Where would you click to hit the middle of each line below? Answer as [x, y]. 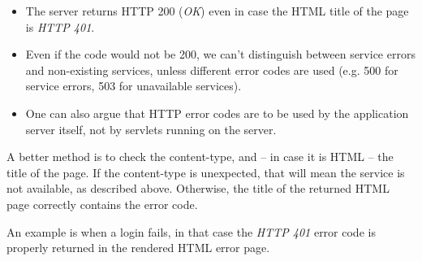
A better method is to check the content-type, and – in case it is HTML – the [200, 157]
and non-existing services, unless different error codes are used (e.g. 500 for [212, 70]
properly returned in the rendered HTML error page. [138, 248]
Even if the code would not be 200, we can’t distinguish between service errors [220, 54]
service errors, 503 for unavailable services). [133, 86]
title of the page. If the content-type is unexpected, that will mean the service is [206, 172]
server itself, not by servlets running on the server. [151, 129]
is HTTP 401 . [60, 26]
